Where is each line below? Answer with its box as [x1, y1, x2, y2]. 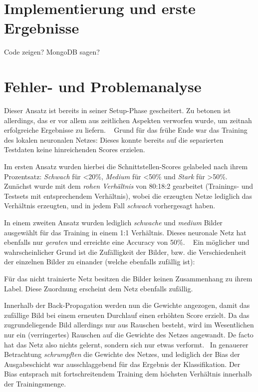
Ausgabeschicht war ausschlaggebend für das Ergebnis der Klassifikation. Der [4, 358, 241, 369]
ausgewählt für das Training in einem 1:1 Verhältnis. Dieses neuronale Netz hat [4, 227, 247, 237]
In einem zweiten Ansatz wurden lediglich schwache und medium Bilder [4, 217, 223, 227]
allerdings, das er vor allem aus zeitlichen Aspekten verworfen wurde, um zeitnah [4, 115, 252, 125]
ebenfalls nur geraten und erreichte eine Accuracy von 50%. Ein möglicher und [4, 237, 250, 247]
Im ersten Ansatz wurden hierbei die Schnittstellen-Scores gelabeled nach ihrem [4, 161, 248, 171]
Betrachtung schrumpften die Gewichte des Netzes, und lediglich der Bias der [4, 349, 240, 359]
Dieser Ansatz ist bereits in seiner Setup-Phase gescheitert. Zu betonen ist [4, 105, 231, 116]
